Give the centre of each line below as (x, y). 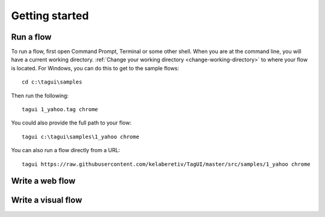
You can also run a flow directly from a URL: (66, 150)
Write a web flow (43, 181)
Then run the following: (40, 96)
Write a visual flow (47, 200)
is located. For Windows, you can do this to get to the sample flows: (95, 68)
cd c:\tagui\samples (52, 82)
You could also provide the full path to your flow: (71, 123)
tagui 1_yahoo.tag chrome (60, 109)
